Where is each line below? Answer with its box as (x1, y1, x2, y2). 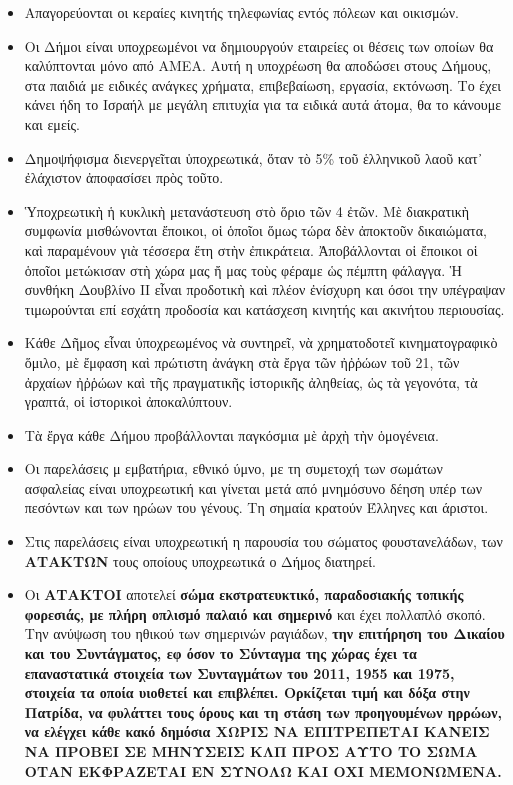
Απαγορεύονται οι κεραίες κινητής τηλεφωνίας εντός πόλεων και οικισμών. (24, 2, 459, 22)
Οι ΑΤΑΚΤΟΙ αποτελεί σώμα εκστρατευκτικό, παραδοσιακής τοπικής (24, 584, 464, 605)
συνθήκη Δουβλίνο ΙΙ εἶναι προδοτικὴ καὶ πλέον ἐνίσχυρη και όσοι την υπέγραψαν (24, 279, 506, 300)
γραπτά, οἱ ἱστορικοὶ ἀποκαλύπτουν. (24, 391, 233, 412)
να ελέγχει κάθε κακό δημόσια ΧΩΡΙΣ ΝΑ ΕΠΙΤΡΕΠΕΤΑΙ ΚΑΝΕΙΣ (24, 721, 490, 742)
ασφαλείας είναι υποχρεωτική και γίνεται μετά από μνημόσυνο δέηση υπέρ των (24, 477, 483, 498)
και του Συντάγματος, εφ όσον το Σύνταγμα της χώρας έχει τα (24, 643, 417, 664)
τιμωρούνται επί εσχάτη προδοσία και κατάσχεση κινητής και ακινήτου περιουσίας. (24, 298, 505, 319)
